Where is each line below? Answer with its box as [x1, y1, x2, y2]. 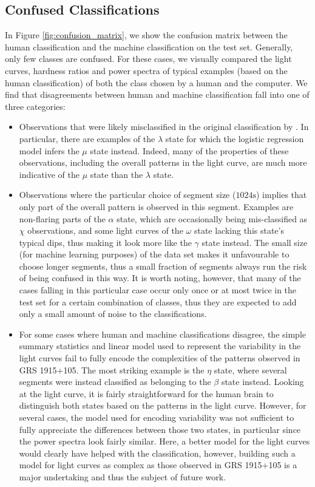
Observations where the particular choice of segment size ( [19, 188, 236, 201]
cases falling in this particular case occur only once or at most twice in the [19, 284, 297, 296]
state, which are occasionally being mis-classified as [117, 212, 308, 225]
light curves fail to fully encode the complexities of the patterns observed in [19, 352, 300, 364]
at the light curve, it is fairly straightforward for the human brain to [19, 387, 274, 400]
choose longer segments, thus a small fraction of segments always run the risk [19, 259, 307, 272]
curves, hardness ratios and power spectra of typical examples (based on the [5, 64, 288, 77]
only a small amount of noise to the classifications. [19, 307, 207, 320]
